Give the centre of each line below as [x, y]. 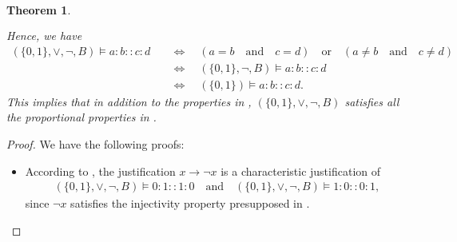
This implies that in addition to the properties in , [129, 101]
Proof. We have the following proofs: [95, 144]
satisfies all [372, 101]
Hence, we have [44, 36]
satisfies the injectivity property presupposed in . [190, 203]
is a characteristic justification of [301, 171]
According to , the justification [100, 171]
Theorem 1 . [39, 10]
